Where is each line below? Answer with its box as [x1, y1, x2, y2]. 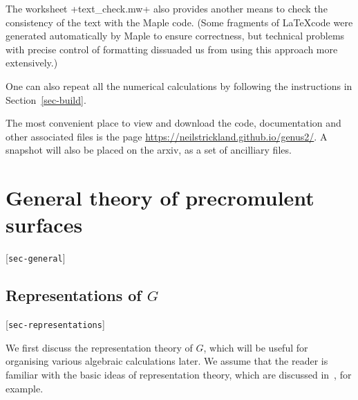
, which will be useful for [203, 340, 308, 354]
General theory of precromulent [6, 183, 314, 212]
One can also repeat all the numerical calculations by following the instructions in [6, 78, 352, 93]
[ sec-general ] [6, 251, 66, 265]
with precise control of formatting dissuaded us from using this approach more [6, 42, 338, 56]
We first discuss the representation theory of [6, 340, 193, 354]
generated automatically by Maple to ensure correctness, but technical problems [6, 28, 345, 43]
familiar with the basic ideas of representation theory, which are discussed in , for [6, 367, 352, 381]
